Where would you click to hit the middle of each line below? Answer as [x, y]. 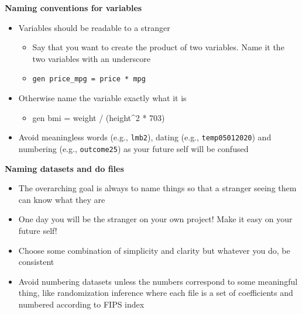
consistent [36, 262]
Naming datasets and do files [64, 168]
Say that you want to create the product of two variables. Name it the [158, 47]
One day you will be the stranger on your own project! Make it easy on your [155, 219]
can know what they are [62, 199]
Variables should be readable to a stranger [94, 27]
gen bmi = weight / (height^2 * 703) [99, 117]
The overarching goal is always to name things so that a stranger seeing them [157, 188]
